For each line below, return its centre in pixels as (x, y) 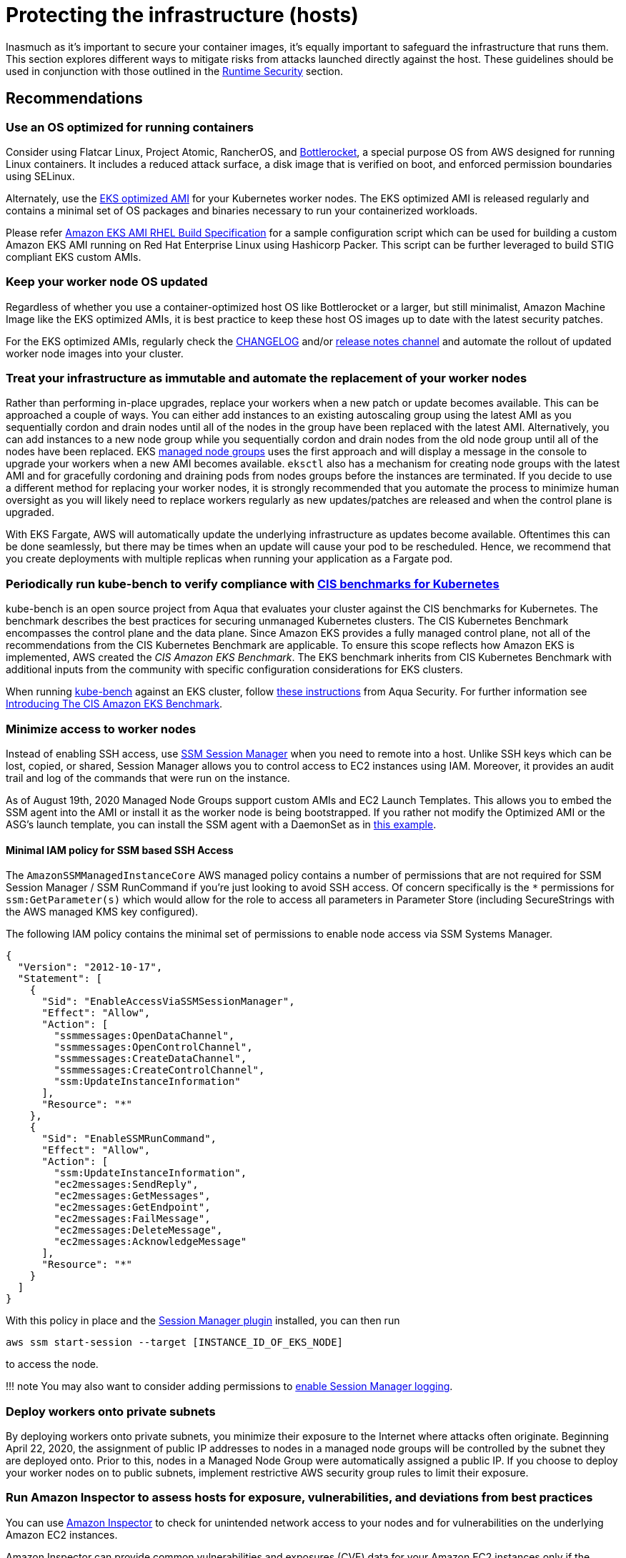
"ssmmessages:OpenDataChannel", (144, 1036)
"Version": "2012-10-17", (90, 967)
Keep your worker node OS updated (107, 282)
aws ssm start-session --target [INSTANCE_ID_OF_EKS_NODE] (175, 1343)
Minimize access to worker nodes (101, 729)
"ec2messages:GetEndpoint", (132, 1207)
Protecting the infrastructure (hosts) (182, 15)
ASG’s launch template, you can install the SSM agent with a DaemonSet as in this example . (221, 824)
